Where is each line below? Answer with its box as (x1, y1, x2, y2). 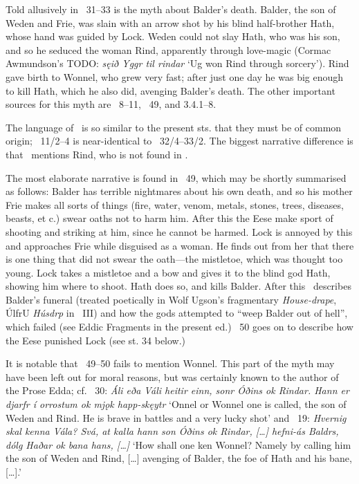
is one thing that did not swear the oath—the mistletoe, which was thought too (6, 252, 343, 266)
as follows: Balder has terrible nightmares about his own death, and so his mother (6, 184, 353, 198)
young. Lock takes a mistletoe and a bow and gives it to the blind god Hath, (6, 265, 331, 279)
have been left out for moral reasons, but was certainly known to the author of (6, 369, 339, 384)
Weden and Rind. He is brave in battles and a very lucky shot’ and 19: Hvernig (6, 410, 347, 425)
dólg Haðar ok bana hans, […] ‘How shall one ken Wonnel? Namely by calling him (6, 437, 351, 452)
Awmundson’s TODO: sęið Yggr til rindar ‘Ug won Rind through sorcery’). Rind (6, 56, 349, 71)
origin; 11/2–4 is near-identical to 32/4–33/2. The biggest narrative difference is (6, 133, 353, 148)
